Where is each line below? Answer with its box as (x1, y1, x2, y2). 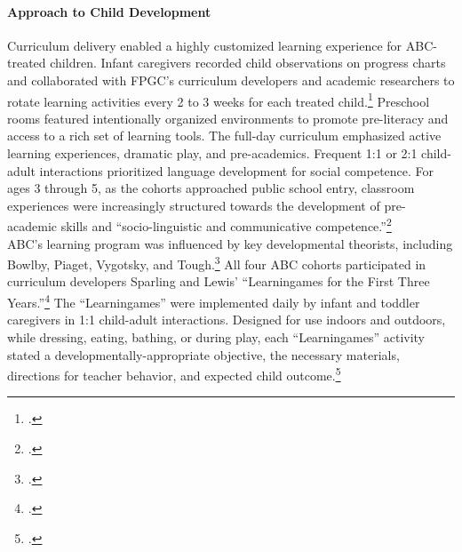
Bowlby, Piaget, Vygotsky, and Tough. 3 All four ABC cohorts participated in (7, 252, 426, 273)
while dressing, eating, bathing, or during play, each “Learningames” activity (7, 327, 426, 346)
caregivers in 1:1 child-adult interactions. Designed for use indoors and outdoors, (7, 310, 446, 329)
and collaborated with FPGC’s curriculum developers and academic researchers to (7, 70, 455, 89)
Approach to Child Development (7, 2, 211, 20)
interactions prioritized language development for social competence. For (39, 161, 434, 180)
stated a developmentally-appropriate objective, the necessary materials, (7, 345, 400, 364)
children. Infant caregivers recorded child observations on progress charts (50, 53, 446, 72)
